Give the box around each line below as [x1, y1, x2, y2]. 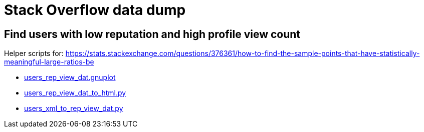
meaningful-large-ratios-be [4, 57, 94, 66]
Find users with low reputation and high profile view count [4, 27, 301, 40]
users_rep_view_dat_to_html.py [24, 88, 126, 97]
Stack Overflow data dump [4, 1, 186, 18]
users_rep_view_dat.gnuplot [24, 73, 116, 82]
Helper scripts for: [4, 49, 64, 58]
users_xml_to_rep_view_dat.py [24, 104, 123, 113]
